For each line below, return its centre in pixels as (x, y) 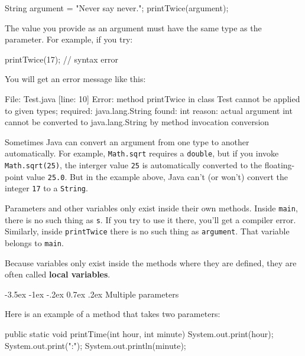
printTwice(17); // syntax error (61, 59)
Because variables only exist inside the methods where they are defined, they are (151, 262)
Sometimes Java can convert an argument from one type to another (127, 141)
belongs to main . (34, 242)
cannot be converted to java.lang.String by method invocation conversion (137, 122)
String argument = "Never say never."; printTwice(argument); (117, 8)
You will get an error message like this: (75, 79)
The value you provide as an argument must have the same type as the (133, 27)
